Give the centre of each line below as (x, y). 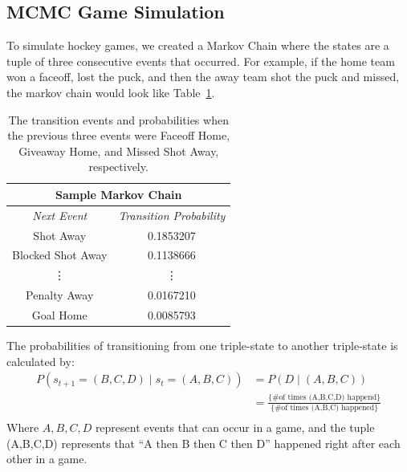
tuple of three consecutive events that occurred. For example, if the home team (201, 61)
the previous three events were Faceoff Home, (119, 135)
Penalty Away (60, 295)
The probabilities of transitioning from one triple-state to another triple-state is (202, 346)
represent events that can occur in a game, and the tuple (235, 427)
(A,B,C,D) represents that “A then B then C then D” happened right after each (203, 443)
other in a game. (47, 459)
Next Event (60, 215)
